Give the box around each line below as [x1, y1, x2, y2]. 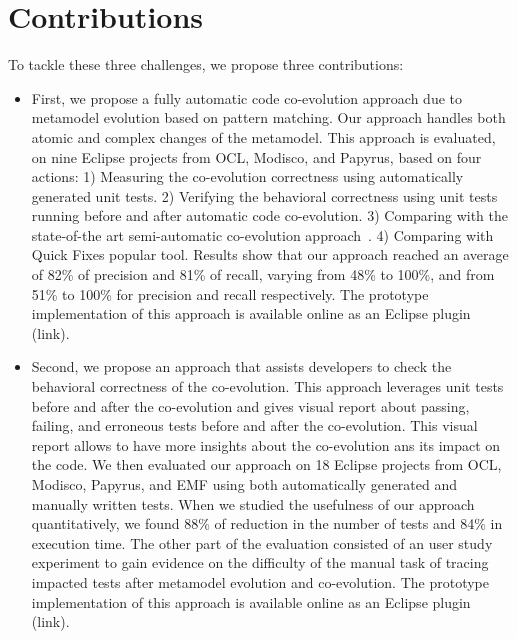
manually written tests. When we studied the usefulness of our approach [31, 493, 475, 514]
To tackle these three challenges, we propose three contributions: [8, 54, 404, 75]
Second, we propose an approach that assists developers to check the [31, 356, 452, 377]
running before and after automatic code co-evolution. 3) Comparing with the [31, 205, 508, 226]
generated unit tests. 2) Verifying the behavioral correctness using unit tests [31, 185, 498, 206]
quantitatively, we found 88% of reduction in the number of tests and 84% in [31, 513, 503, 534]
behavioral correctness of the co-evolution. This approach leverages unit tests [31, 376, 504, 397]
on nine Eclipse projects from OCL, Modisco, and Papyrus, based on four [31, 146, 482, 167]
